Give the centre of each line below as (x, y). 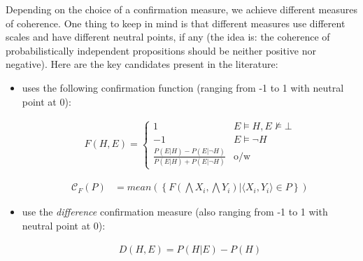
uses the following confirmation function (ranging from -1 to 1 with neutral (183, 87)
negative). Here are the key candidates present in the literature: (142, 64)
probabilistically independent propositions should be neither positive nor (161, 50)
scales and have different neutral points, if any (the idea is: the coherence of (168, 37)
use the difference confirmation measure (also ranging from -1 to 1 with (175, 212)
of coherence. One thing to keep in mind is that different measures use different (176, 23)
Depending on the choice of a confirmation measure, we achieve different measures (181, 9)
